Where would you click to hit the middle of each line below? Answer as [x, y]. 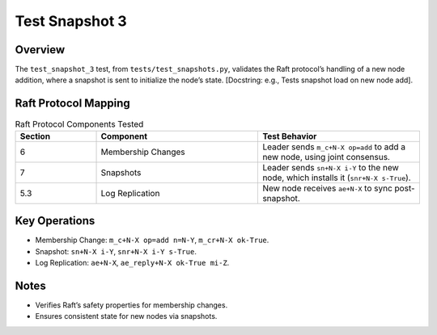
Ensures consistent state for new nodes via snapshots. [126, 316]
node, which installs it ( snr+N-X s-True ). [337, 178]
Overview [40, 50]
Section [35, 136]
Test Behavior [290, 136]
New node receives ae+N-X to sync [327, 188]
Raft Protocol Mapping [73, 104]
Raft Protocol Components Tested [79, 124]
